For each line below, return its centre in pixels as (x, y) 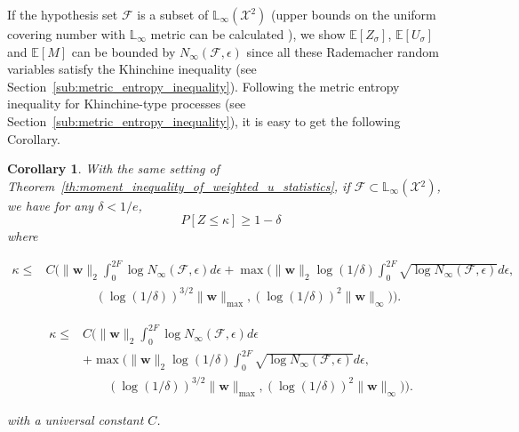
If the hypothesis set (63, 14)
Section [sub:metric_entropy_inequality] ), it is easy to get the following (204, 120)
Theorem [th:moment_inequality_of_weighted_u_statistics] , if (179, 185)
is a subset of (173, 14)
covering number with (67, 34)
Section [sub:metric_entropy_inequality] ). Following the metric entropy (204, 86)
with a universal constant (76, 419)
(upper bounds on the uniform (354, 14)
